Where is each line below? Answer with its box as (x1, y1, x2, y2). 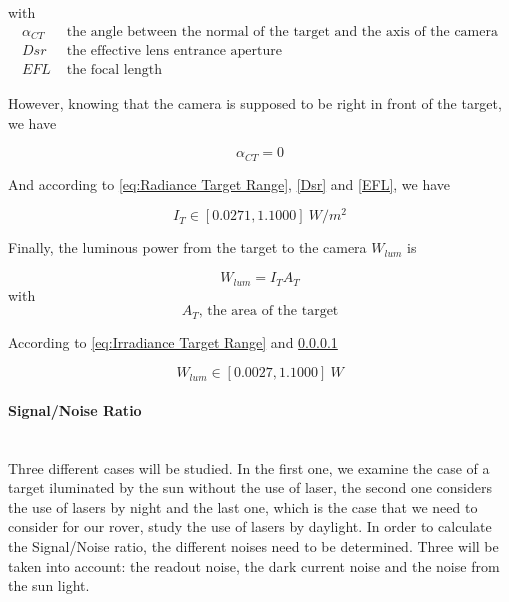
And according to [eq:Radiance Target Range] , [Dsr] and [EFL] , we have (8, 173, 451, 194)
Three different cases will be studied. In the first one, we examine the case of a (8, 457, 490, 478)
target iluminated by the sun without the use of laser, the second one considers (8, 477, 492, 498)
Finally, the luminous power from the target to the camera (8, 237, 367, 258)
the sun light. (8, 575, 90, 596)
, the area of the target (198, 304, 339, 319)
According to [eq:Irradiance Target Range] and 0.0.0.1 (8, 331, 338, 352)
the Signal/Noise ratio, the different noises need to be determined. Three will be (8, 535, 499, 556)
